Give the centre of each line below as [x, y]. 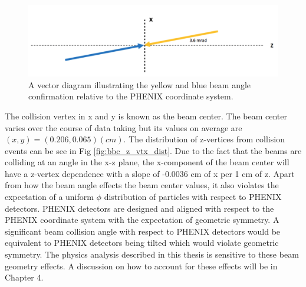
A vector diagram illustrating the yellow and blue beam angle [140, 84]
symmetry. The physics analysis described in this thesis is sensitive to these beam [152, 254]
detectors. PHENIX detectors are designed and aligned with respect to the [139, 208]
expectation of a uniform [49, 197]
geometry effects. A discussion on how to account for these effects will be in [141, 266]
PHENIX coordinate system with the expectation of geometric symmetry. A [142, 220]
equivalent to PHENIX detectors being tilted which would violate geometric [142, 243]
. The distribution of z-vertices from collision [204, 139]
